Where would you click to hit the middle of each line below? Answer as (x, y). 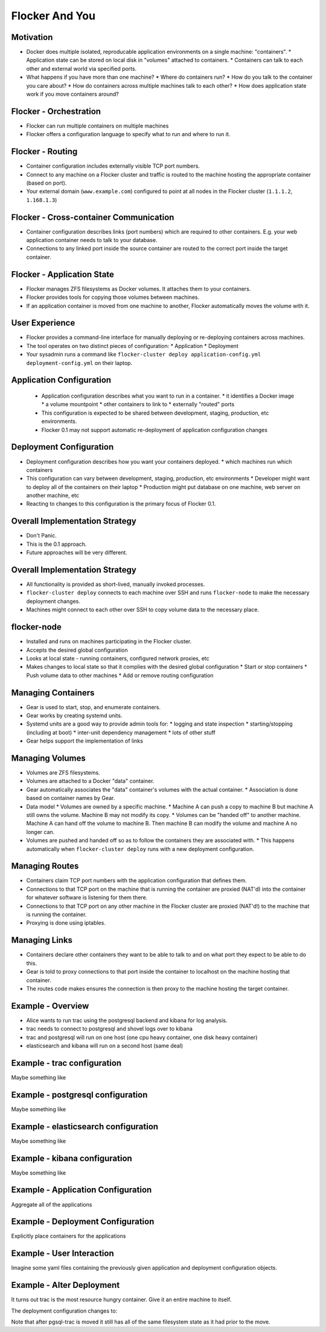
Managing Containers (53, 693)
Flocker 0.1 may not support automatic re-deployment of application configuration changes (155, 430)
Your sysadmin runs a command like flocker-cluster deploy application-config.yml (144, 355)
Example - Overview (50, 1006)
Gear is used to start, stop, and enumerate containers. (94, 707)
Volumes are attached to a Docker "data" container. (90, 781)
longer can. (40, 832)
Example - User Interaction (62, 1254)
